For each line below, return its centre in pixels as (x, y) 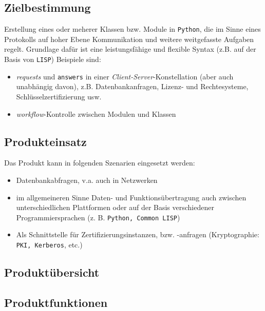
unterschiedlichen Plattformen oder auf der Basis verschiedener (115, 207)
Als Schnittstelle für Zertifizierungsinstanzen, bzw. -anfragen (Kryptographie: (138, 234)
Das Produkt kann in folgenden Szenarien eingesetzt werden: (100, 163)
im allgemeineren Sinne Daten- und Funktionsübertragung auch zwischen (131, 197)
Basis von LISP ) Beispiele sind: (53, 59)
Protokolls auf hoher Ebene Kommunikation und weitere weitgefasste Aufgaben (129, 39)
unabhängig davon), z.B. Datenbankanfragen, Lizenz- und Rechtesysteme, (132, 86)
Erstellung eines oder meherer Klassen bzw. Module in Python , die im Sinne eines (132, 29)
